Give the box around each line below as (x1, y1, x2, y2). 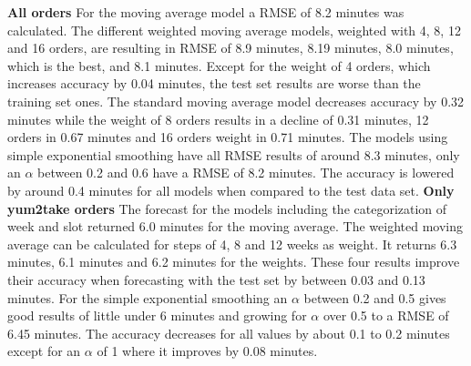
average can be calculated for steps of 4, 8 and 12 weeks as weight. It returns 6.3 (7, 234, 457, 253)
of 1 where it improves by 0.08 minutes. (97, 341, 318, 361)
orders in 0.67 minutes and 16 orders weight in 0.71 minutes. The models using (7, 127, 448, 147)
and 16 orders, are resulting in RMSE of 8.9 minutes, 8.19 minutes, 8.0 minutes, (7, 38, 454, 57)
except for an (7, 341, 81, 361)
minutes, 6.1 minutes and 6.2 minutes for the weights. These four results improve (7, 252, 460, 271)
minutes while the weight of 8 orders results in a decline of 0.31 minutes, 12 (7, 109, 429, 128)
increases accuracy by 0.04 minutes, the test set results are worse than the (7, 74, 421, 93)
